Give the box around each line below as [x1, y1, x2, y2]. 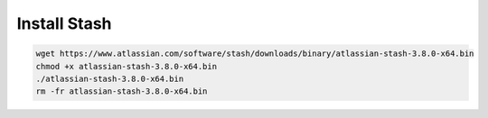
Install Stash [16, 14, 112, 33]
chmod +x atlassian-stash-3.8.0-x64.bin [35, 61, 217, 71]
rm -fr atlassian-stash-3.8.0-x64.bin [35, 86, 208, 96]
